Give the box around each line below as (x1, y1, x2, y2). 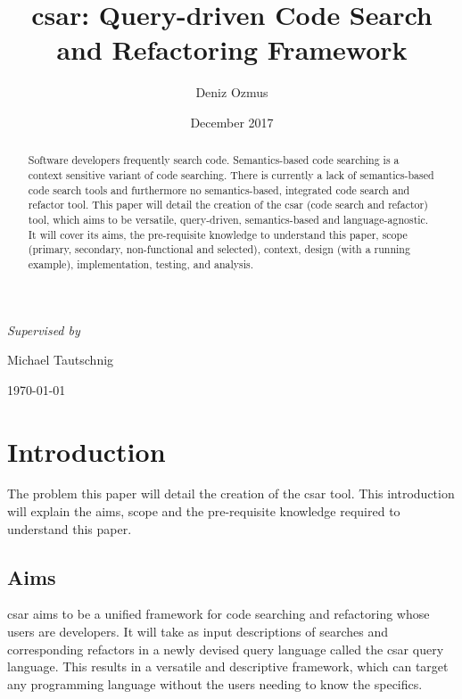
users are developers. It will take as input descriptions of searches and (7, 622, 388, 641)
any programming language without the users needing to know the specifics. (7, 674, 423, 693)
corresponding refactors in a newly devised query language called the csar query (7, 639, 444, 658)
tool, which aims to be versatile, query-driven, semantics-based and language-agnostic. (28, 211, 429, 226)
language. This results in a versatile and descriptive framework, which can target (7, 657, 449, 676)
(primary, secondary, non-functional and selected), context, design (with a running (28, 242, 410, 257)
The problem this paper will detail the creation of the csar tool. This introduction (7, 484, 455, 503)
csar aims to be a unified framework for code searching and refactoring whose (7, 604, 430, 623)
